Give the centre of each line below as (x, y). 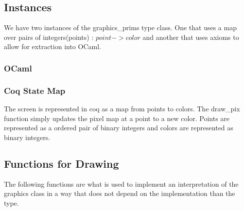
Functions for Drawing (61, 163)
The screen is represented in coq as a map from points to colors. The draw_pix (122, 109)
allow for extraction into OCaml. (52, 46)
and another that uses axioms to (191, 37)
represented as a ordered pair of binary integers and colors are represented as (119, 128)
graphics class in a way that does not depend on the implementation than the (120, 193)
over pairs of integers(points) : (49, 37)
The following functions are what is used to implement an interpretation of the (121, 184)
